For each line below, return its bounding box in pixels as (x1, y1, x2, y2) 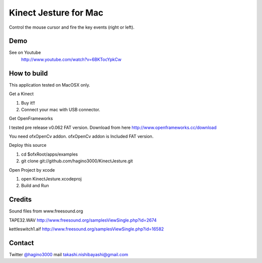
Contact (9, 239, 34, 247)
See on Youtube (9, 50, 41, 55)
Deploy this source (9, 142, 47, 148)
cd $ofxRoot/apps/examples (21, 151, 78, 157)
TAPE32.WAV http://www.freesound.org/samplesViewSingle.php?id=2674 (9, 217, 157, 223)
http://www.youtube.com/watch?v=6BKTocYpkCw (21, 56, 122, 62)
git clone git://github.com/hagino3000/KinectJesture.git (21, 158, 133, 164)
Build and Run (21, 183, 49, 189)
